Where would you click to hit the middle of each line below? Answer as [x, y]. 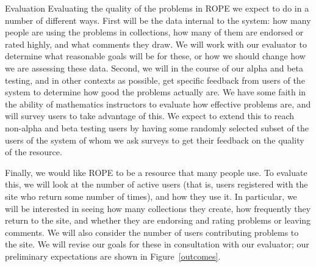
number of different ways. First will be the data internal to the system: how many [158, 20]
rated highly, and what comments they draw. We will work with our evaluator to [156, 44]
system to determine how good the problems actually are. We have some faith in [156, 92]
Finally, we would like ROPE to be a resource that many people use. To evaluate [156, 172]
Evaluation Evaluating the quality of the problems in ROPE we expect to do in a [157, 8]
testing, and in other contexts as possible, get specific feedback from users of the [155, 80]
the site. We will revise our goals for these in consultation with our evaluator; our [157, 244]
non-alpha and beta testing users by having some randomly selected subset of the [157, 127]
